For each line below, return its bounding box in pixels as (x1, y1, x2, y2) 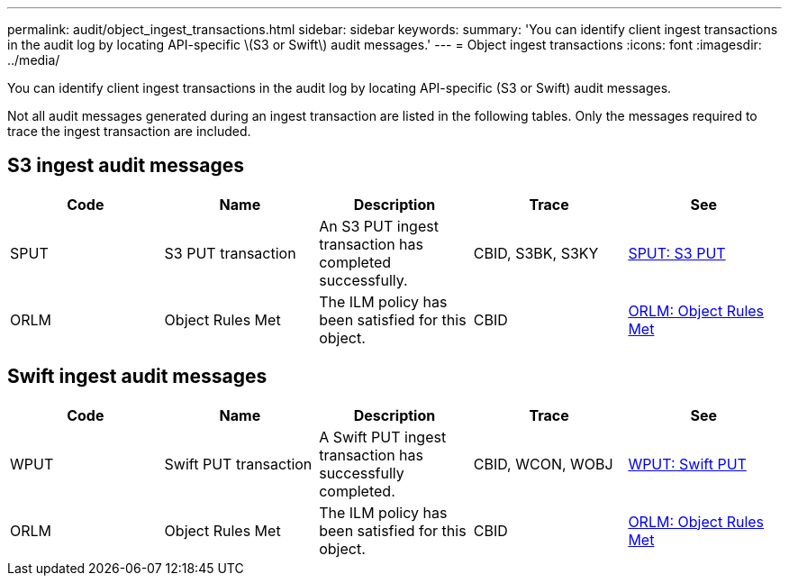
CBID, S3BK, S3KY (473, 243, 599, 262)
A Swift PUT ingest (319, 427, 447, 446)
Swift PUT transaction (164, 454, 313, 473)
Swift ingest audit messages (7, 365, 268, 388)
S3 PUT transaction (164, 243, 296, 262)
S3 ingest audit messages (7, 154, 245, 178)
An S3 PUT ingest (319, 216, 439, 235)
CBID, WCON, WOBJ (473, 454, 613, 473)
